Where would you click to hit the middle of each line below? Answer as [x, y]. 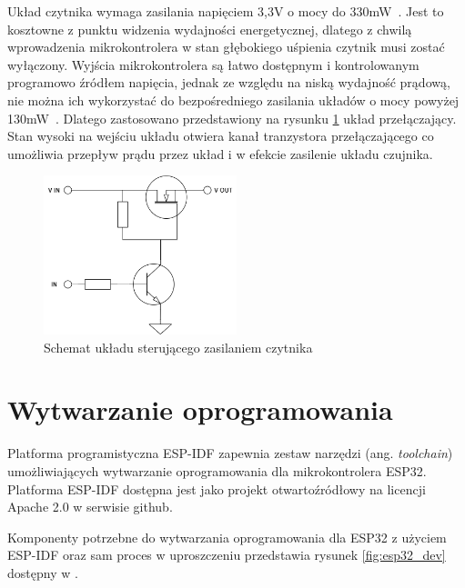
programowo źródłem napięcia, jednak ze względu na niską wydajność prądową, [229, 82]
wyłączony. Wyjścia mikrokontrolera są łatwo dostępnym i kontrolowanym [213, 64]
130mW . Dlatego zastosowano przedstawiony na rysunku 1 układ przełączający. [232, 118]
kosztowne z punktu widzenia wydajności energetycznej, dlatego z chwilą [210, 29]
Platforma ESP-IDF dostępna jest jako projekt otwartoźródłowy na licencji [217, 488]
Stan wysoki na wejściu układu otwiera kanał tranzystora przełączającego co [221, 136]
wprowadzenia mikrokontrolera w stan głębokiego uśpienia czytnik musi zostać [226, 47]
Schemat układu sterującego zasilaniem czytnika [178, 347]
